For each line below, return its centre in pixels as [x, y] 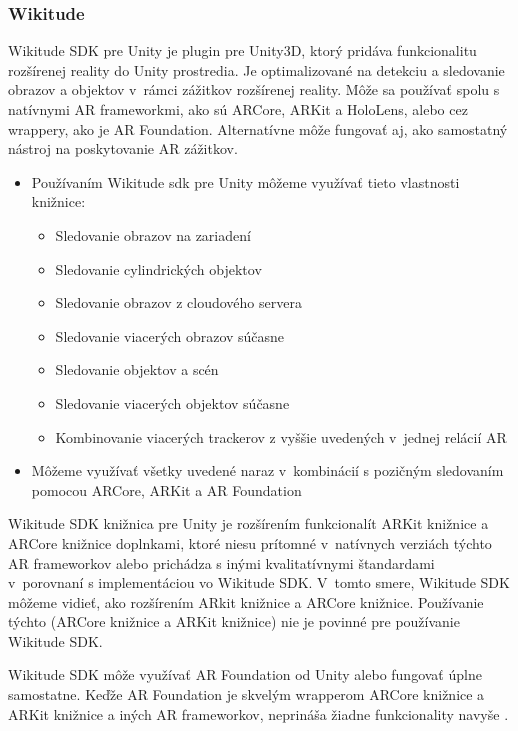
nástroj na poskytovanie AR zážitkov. [123, 148]
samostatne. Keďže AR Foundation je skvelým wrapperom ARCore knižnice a [246, 694]
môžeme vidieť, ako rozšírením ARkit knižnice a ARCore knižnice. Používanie [246, 601]
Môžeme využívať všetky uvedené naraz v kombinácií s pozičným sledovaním [267, 470]
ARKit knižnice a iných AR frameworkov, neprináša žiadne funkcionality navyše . [258, 713]
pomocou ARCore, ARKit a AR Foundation [166, 489]
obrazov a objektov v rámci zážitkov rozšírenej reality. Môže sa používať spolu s [254, 89]
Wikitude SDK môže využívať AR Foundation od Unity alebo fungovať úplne [245, 674]
